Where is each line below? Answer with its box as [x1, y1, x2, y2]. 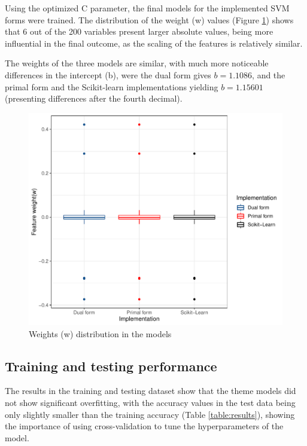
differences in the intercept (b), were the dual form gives [5, 68, 211, 81]
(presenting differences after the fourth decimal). [5, 92, 183, 105]
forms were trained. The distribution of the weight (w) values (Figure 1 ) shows [5, 13, 294, 26]
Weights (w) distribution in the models [29, 327, 172, 340]
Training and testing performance [5, 356, 217, 375]
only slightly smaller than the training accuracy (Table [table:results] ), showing [5, 408, 295, 420]
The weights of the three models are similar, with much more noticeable [5, 57, 269, 69]
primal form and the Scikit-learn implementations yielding [5, 80, 218, 93]
